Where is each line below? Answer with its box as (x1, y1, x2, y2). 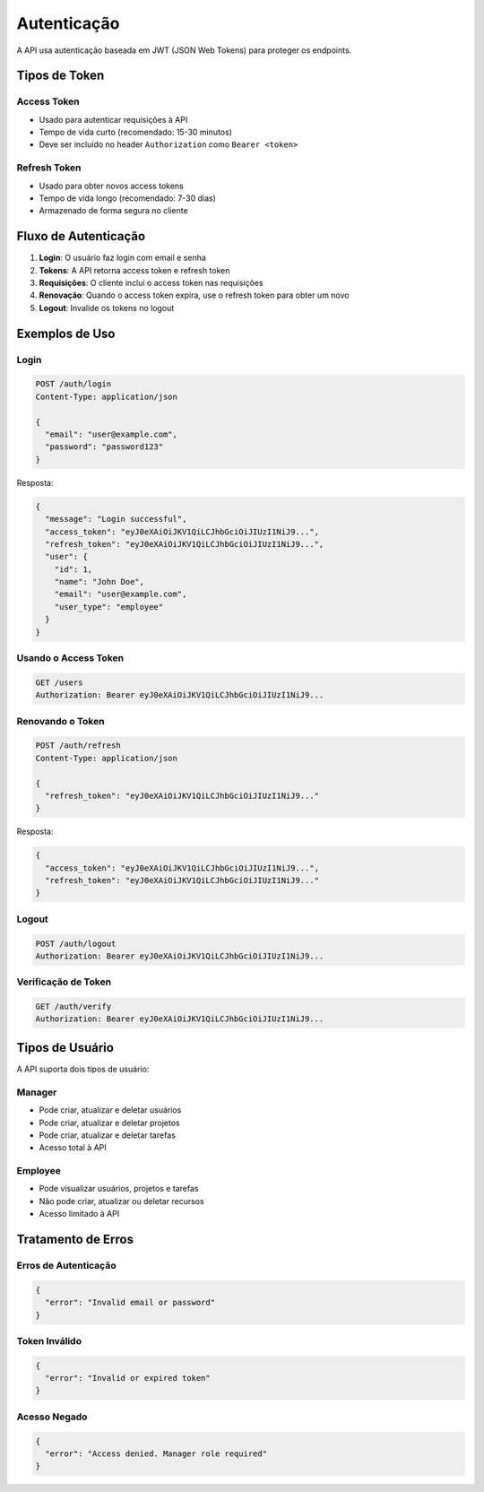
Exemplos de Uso (16, 325, 116, 341)
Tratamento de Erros (16, 1232, 134, 1247)
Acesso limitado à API (39, 1209, 120, 1219)
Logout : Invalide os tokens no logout (39, 302, 175, 313)
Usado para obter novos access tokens (39, 180, 184, 191)
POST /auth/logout (35, 938, 117, 949)
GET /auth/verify (35, 1002, 112, 1012)
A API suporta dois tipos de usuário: (16, 1063, 150, 1074)
